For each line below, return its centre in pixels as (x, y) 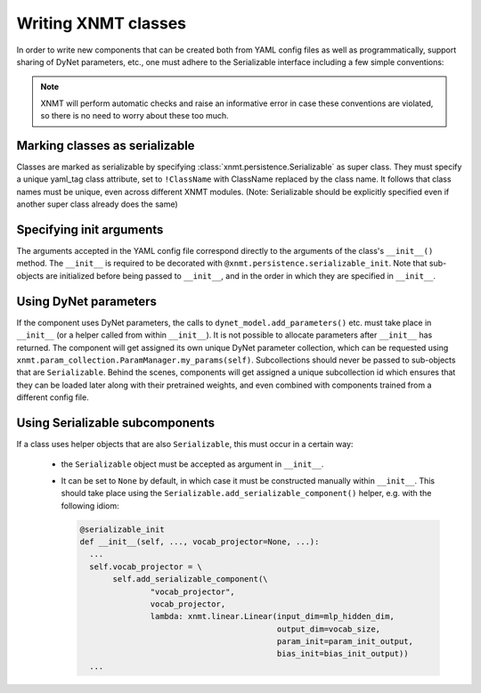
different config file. (53, 397)
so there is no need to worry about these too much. (135, 116)
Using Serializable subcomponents (116, 423)
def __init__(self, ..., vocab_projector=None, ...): (200, 542)
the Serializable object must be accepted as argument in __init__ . (192, 464)
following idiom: (90, 505)
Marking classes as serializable (106, 146)
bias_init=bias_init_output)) (342, 654)
